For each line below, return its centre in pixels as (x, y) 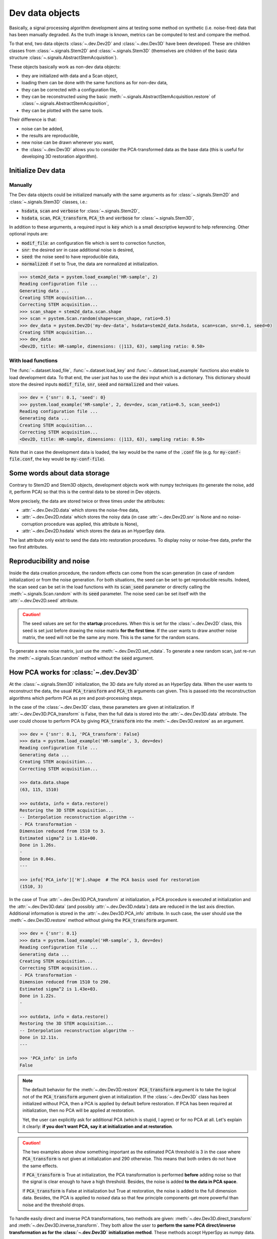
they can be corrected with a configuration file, (69, 90)
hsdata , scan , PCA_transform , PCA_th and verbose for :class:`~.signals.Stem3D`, (108, 218)
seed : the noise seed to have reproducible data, (70, 257)
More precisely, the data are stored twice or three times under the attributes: (87, 501)
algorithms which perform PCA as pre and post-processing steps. (76, 698)
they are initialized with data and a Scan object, (70, 76)
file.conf (21, 459)
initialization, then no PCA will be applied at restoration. (79, 1111)
